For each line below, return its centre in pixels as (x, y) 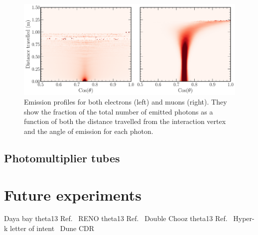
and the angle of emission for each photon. (89, 131)
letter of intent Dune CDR (52, 228)
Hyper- (244, 218)
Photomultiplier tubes (62, 158)
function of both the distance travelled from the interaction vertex (125, 121)
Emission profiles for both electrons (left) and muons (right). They (126, 102)
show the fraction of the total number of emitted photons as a (119, 111)
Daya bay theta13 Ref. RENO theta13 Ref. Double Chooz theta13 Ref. (116, 218)
